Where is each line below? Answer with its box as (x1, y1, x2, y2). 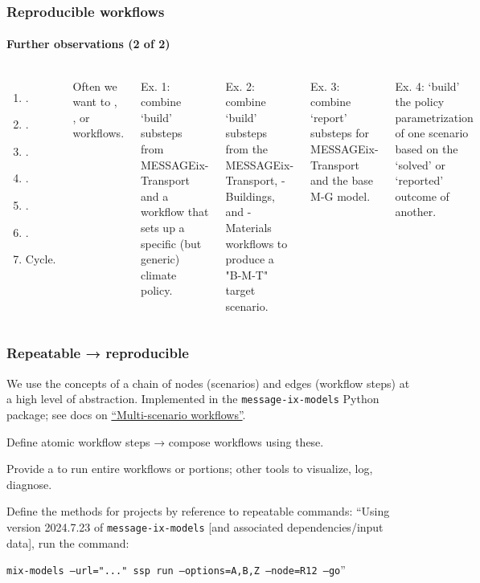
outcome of (395, 187, 449, 204)
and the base (310, 172, 373, 189)
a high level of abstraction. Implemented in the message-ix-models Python (6, 390, 379, 407)
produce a (225, 251, 274, 267)
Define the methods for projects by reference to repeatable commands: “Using (6, 503, 390, 520)
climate (141, 266, 177, 283)
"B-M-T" (225, 266, 269, 283)
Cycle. (25, 251, 56, 267)
